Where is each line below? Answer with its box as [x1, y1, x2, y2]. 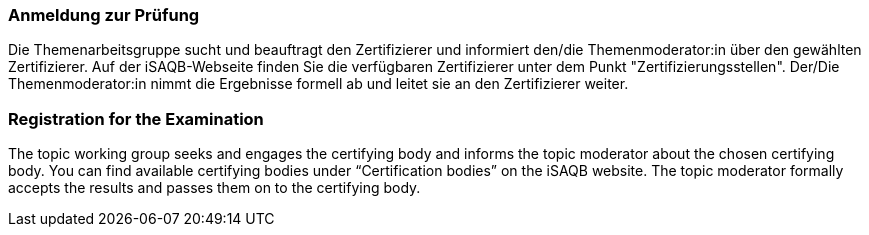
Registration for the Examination [8, 108, 264, 129]
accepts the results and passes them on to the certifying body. [8, 179, 421, 197]
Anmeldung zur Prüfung [8, 5, 200, 25]
